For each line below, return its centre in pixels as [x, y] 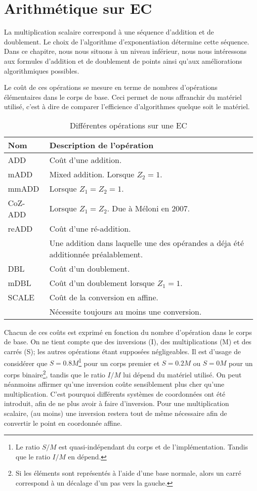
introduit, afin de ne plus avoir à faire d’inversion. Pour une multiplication [117, 403]
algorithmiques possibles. [42, 70]
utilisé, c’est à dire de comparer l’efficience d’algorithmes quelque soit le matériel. [127, 106]
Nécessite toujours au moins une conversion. [126, 311]
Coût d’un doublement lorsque [102, 283]
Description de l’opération [102, 145]
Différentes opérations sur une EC [128, 125]
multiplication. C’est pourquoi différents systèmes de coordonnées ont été [115, 393]
